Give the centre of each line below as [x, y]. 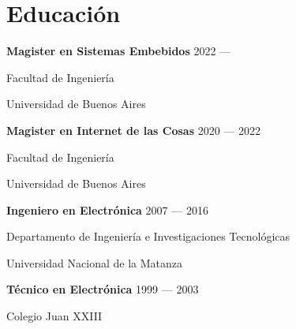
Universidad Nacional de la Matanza [94, 262]
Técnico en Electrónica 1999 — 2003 [103, 289]
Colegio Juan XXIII [54, 316]
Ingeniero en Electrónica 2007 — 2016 [107, 209]
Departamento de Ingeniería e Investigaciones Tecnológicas [148, 236]
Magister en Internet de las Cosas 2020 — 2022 [134, 130]
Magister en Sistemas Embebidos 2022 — [119, 51]
